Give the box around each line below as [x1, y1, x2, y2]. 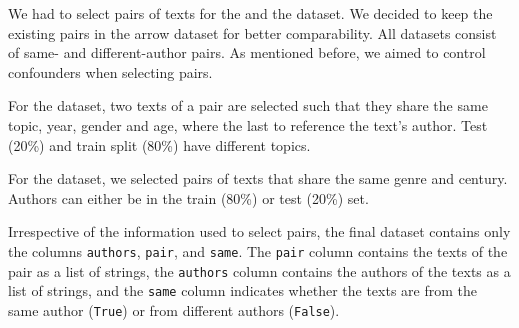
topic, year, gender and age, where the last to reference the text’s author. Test [8, 114, 488, 135]
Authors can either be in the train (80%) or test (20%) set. [8, 187, 369, 208]
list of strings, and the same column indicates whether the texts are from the [8, 280, 477, 301]
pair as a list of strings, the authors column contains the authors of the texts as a [8, 260, 511, 281]
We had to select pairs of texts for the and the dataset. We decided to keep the [8, 3, 493, 23]
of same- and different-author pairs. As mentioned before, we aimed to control [8, 42, 486, 63]
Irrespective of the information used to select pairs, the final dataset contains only [8, 221, 511, 242]
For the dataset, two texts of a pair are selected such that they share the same [8, 95, 488, 116]
